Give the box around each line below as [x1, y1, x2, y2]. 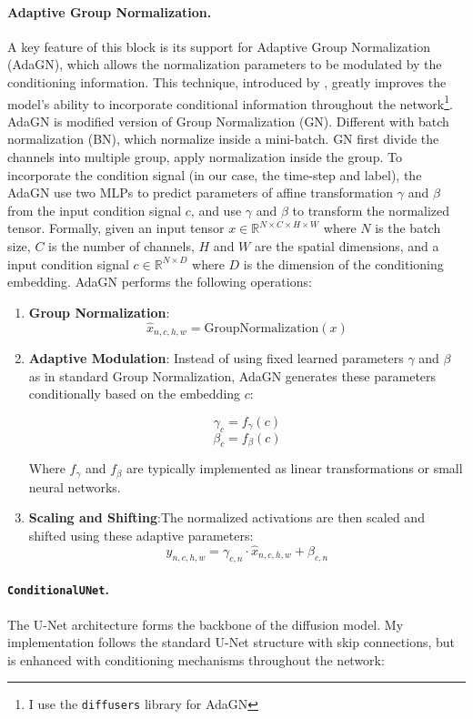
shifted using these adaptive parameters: [28, 526, 254, 545]
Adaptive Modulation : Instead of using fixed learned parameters [28, 349, 404, 368]
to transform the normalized [292, 200, 450, 219]
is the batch [375, 218, 441, 238]
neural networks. [28, 477, 121, 496]
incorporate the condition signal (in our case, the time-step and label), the [7, 165, 422, 184]
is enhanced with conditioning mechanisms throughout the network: [7, 650, 385, 669]
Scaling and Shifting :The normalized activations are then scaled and [28, 508, 425, 527]
